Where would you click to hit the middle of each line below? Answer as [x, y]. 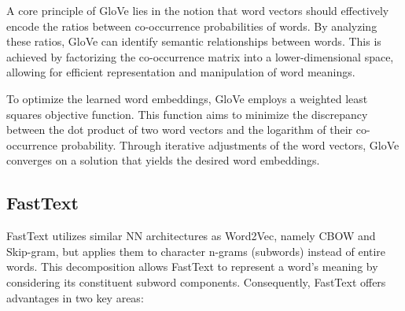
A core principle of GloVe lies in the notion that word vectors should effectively [198, 10]
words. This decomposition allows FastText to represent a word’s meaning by [192, 267]
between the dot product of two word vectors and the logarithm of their [180, 130]
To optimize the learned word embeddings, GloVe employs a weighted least [187, 98]
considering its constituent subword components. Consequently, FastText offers [196, 281]
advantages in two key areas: [75, 297]
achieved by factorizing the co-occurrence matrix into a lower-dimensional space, [200, 56]
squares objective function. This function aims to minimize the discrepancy [187, 114]
